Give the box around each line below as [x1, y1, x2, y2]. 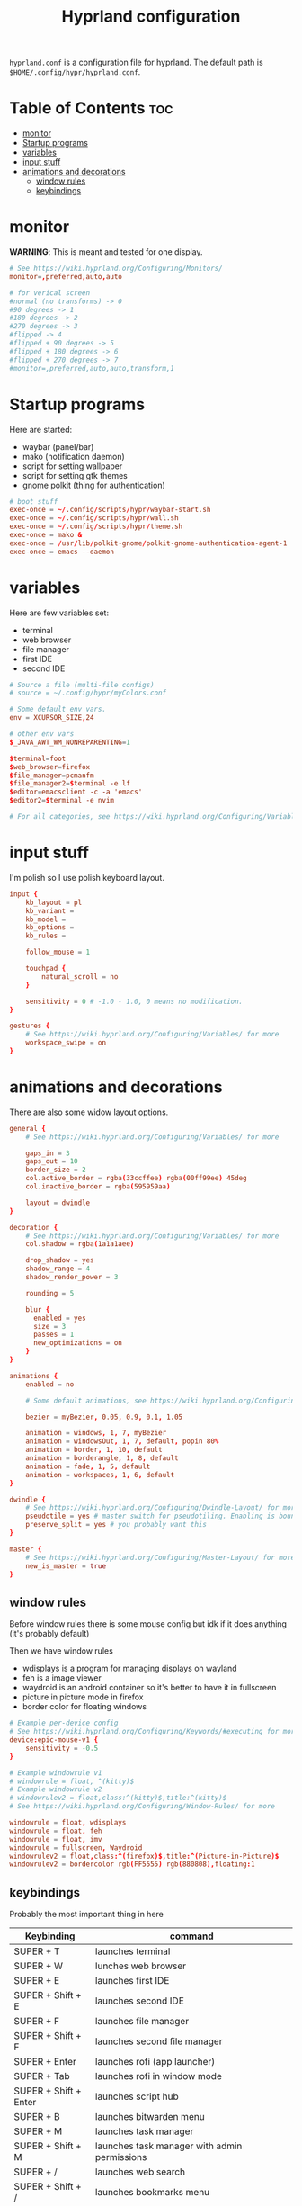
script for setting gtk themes [22, 470, 128, 480]
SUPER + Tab [13, 2070, 70, 2083]
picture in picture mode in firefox [22, 1691, 144, 1702]
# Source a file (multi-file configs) [9, 680, 155, 689]
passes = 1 [32, 1330, 75, 1340]
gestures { [9, 1021, 50, 1031]
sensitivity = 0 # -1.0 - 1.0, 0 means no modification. [25, 997, 244, 1006]
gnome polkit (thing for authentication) [22, 480, 166, 490]
